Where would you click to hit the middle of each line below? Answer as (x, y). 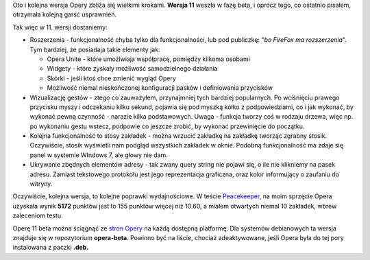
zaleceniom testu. (38, 215)
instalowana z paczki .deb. (51, 248)
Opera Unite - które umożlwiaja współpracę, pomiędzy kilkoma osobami (148, 59)
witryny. (41, 184)
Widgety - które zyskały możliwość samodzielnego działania (132, 69)
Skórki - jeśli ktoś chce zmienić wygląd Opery (111, 78)
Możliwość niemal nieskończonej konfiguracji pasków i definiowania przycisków (160, 88)
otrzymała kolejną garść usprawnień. (64, 14)
